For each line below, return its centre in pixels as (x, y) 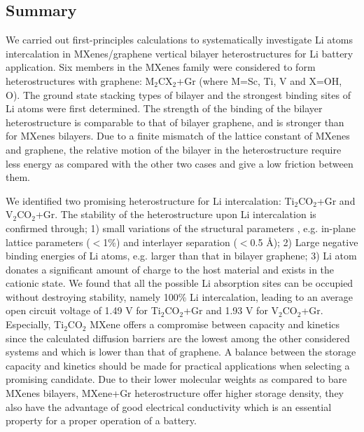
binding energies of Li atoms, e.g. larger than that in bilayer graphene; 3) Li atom (181, 256)
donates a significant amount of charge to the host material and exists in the (170, 269)
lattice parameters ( (48, 242)
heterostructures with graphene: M (80, 80)
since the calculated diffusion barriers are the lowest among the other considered (178, 338)
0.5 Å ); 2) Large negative (304, 242)
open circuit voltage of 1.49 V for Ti (83, 310)
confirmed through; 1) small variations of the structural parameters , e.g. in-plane (181, 228)
